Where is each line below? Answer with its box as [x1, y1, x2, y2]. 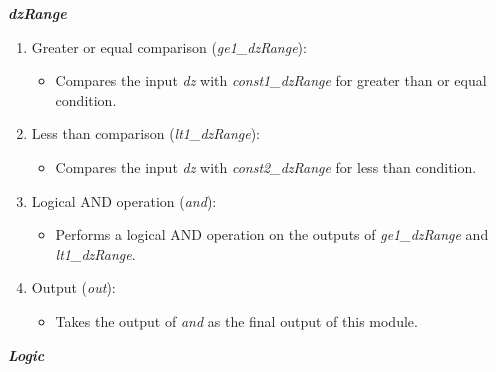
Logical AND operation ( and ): [31, 190, 217, 211]
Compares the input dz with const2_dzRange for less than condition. [55, 156, 477, 177]
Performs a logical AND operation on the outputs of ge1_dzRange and [55, 224, 489, 245]
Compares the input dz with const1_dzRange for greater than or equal [55, 70, 487, 91]
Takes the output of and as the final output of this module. [55, 310, 418, 331]
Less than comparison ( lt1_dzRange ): [31, 123, 260, 144]
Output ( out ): [31, 277, 116, 298]
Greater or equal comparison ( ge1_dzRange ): [31, 36, 307, 57]
